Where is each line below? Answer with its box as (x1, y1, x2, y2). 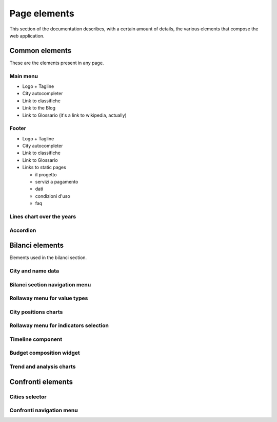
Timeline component (9, 336, 63, 343)
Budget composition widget (9, 350, 81, 357)
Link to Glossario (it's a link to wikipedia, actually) (22, 112, 127, 118)
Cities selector (9, 393, 47, 400)
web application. (9, 32, 45, 39)
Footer (9, 125, 27, 132)
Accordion (9, 227, 36, 234)
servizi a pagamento (35, 179, 78, 185)
